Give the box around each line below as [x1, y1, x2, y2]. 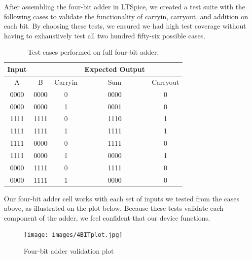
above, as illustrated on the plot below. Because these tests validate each [4, 203, 224, 213]
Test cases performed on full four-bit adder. [28, 47, 159, 57]
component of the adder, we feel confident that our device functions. [4, 212, 210, 223]
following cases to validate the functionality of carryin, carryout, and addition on [4, 11, 249, 21]
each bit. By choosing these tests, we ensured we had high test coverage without [4, 21, 246, 31]
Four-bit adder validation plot [24, 246, 114, 256]
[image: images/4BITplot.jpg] [24, 231, 123, 239]
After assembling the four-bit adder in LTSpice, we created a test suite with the [4, 1, 246, 11]
